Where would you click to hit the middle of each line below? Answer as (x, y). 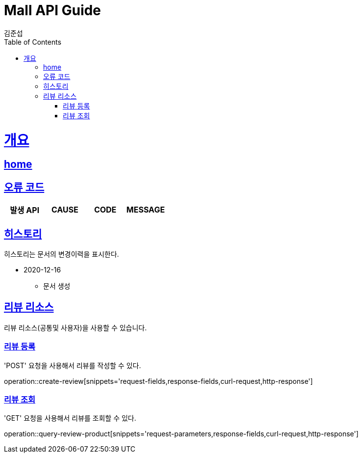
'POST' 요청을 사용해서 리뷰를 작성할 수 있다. (72, 365)
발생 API (25, 210)
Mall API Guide (53, 10)
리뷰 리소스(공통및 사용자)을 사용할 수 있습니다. (75, 327)
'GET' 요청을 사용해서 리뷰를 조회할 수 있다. (70, 418)
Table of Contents (33, 42)
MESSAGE (146, 210)
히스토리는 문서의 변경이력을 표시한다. (61, 254)
